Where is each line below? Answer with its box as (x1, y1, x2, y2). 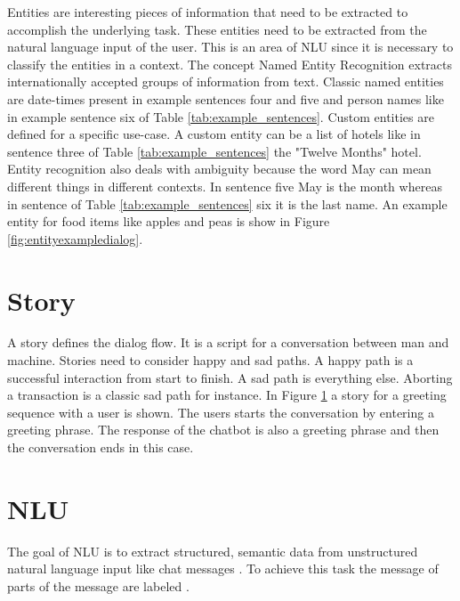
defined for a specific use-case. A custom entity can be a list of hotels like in (7, 125, 421, 143)
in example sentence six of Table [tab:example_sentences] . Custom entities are (7, 107, 434, 126)
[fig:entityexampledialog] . (7, 229, 143, 248)
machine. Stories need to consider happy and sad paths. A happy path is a (7, 351, 414, 370)
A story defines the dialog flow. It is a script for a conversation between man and (7, 333, 449, 352)
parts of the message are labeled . (7, 576, 190, 595)
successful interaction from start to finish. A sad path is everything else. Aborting (7, 368, 453, 386)
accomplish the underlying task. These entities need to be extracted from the (7, 20, 427, 38)
